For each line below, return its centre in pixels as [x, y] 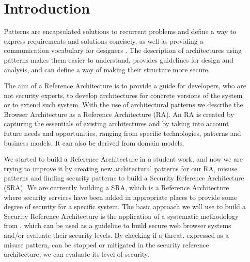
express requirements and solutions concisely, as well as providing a [104, 41]
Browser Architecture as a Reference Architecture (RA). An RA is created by [119, 114]
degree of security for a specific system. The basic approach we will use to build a [125, 206]
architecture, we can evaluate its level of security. [77, 254]
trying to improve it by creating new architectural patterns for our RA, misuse [121, 168]
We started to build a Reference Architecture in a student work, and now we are [123, 159]
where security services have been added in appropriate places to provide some [120, 197]
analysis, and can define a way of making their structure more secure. [107, 69]
